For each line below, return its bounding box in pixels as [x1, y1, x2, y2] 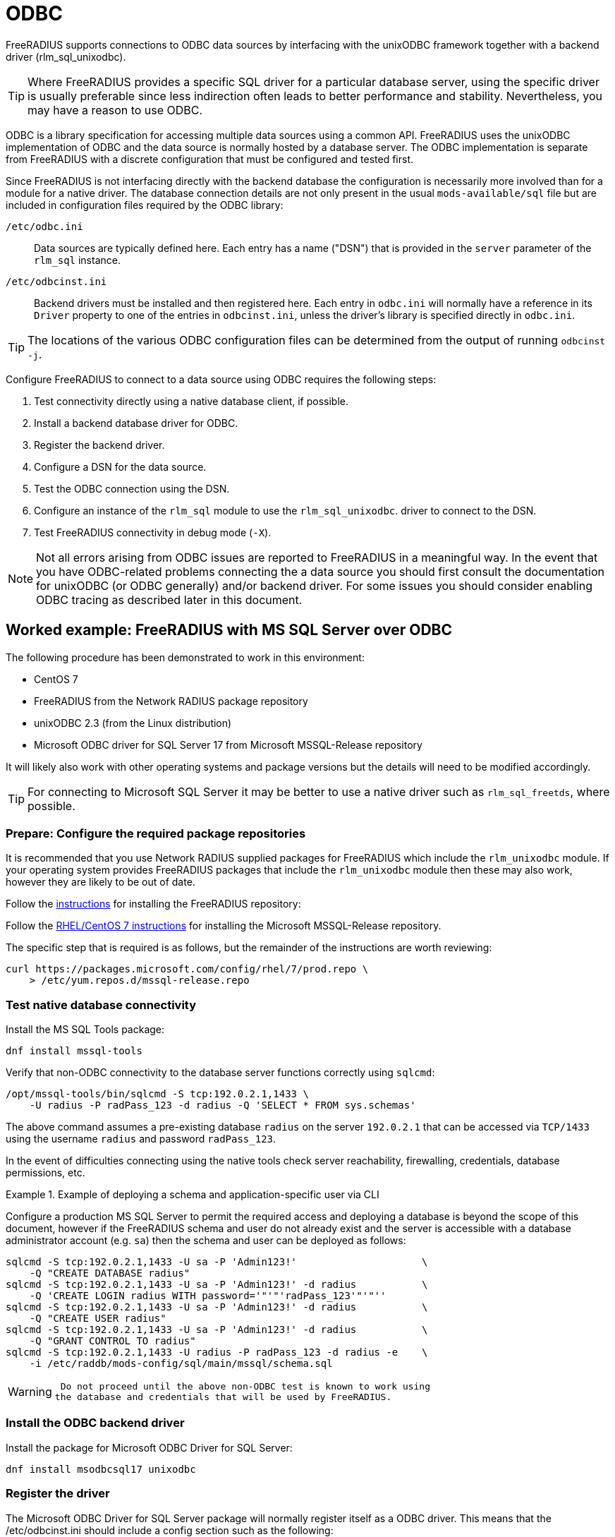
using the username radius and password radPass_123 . [6, 1133, 276, 1145]
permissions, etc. [6, 1167, 85, 1179]
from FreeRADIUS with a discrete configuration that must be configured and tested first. [6, 152, 414, 165]
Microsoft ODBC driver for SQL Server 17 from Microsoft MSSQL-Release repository [34, 738, 422, 751]
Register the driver [6, 1486, 110, 1501]
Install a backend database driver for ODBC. [34, 416, 238, 429]
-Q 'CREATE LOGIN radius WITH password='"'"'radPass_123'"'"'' [29, 1290, 386, 1302]
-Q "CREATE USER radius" [29, 1313, 166, 1325]
